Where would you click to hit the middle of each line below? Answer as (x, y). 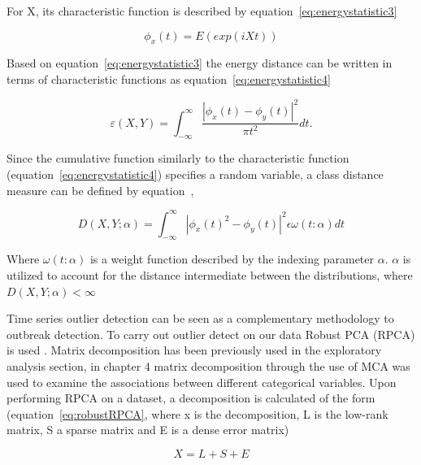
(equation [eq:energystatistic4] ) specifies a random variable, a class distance (195, 174)
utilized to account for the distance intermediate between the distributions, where (210, 274)
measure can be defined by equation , (100, 190)
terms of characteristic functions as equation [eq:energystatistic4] (169, 78)
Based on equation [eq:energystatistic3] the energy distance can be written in (200, 63)
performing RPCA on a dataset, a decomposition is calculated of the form (191, 398)
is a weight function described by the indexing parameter (232, 259)
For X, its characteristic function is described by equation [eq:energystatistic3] (202, 11)
